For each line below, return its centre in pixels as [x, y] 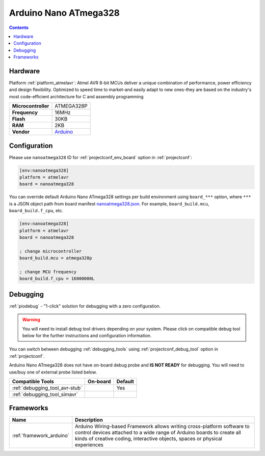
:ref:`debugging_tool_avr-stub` [47, 388]
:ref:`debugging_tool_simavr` [45, 394]
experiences [89, 445]
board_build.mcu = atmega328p [56, 258]
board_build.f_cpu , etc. [36, 211]
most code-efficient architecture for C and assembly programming [76, 96]
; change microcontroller [51, 251]
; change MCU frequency [48, 272]
